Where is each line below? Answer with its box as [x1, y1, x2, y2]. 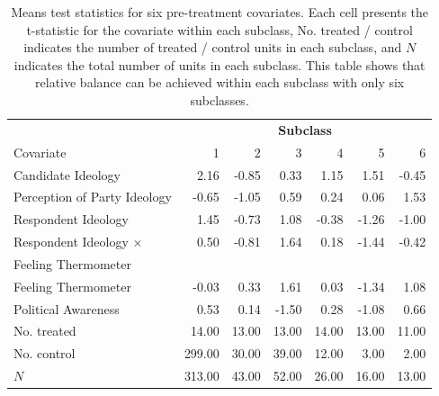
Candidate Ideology [13, 165, 121, 184]
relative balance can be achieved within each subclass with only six [35, 73, 405, 92]
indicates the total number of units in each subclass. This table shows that [13, 55, 426, 74]
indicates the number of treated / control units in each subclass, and [23, 38, 402, 57]
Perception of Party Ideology [13, 187, 172, 206]
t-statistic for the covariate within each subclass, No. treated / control [26, 20, 413, 39]
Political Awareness [13, 299, 120, 318]
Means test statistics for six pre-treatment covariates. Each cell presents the [11, 3, 429, 21]
